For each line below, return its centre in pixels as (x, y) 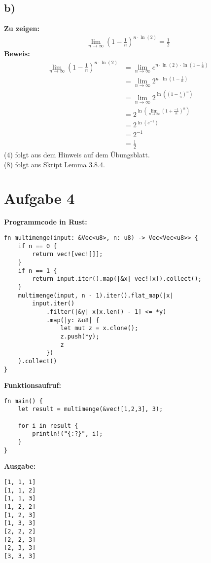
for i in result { (48, 426)
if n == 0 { (37, 246)
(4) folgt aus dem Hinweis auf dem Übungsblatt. (77, 155)
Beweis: (17, 54)
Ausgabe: (20, 466)
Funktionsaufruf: (33, 385)
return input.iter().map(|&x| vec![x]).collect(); (117, 279)
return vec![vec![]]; (68, 254)
